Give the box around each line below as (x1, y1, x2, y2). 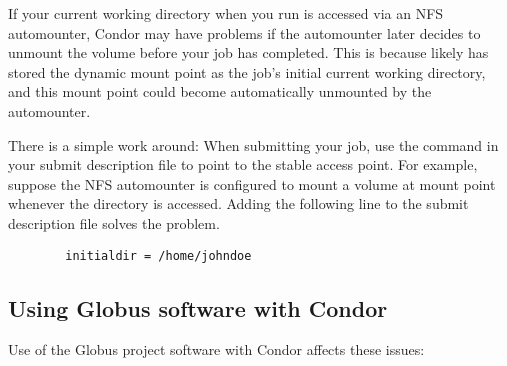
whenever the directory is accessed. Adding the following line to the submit (8, 193, 469, 214)
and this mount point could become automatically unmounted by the (8, 81, 432, 102)
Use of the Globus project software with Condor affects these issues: (8, 339, 425, 360)
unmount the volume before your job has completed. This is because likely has (8, 42, 489, 63)
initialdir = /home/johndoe (65, 248, 252, 263)
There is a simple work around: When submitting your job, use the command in (8, 134, 499, 155)
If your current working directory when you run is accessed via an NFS (8, 3, 444, 23)
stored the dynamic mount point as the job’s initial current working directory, (8, 61, 486, 82)
